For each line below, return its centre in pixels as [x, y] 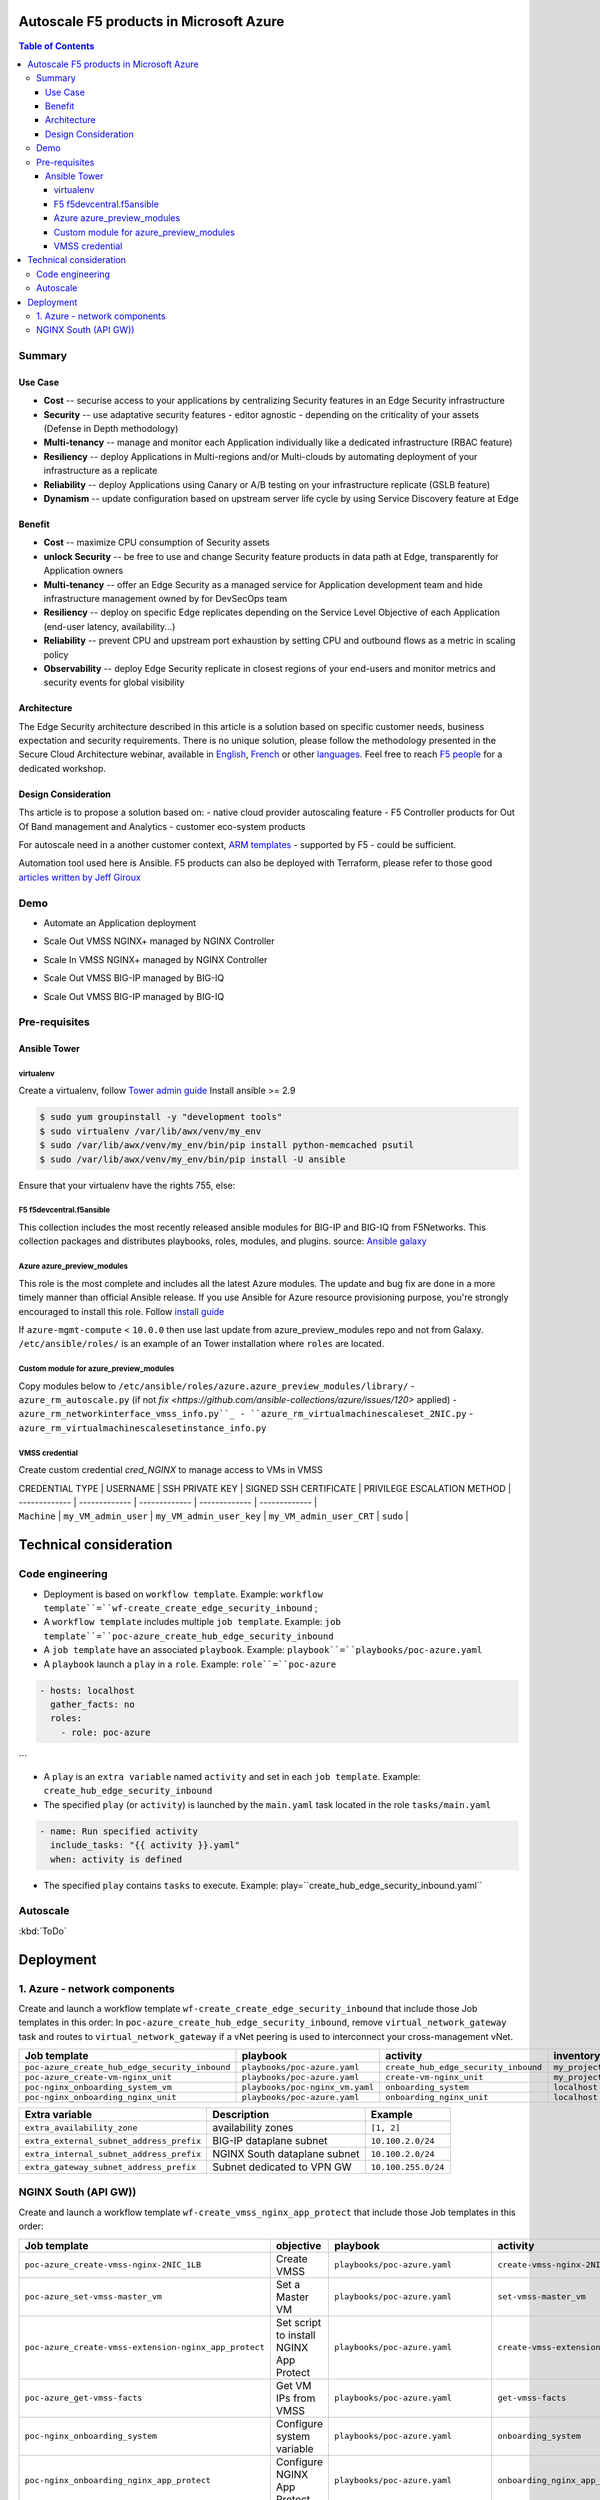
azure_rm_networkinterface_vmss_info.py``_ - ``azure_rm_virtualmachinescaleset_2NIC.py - [246, 1414]
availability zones [252, 2128]
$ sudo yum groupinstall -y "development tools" [161, 1117]
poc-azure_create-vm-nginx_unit [98, 2077]
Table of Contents [56, 46]
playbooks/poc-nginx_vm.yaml [308, 2087]
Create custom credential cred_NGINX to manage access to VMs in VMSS [171, 1470]
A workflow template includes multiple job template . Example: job [192, 1622]
